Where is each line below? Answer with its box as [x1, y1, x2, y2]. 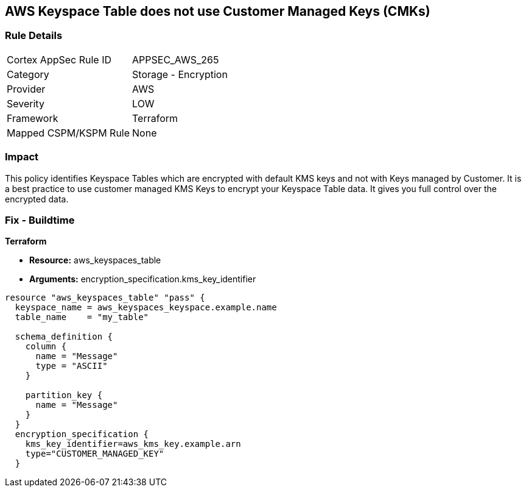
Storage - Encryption [132, 68, 228, 80]
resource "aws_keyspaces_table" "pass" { [5, 293, 205, 303]
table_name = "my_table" [15, 312, 149, 323]
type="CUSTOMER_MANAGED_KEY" [25, 449, 164, 459]
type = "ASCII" [35, 361, 108, 371]
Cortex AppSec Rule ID [7, 53, 112, 66]
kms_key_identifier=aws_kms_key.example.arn [25, 439, 241, 449]
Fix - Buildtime [5, 213, 75, 226]
